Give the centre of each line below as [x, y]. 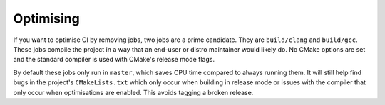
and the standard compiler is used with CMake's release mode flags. [114, 60]
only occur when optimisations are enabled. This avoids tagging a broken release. [133, 92]
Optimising [46, 18]
